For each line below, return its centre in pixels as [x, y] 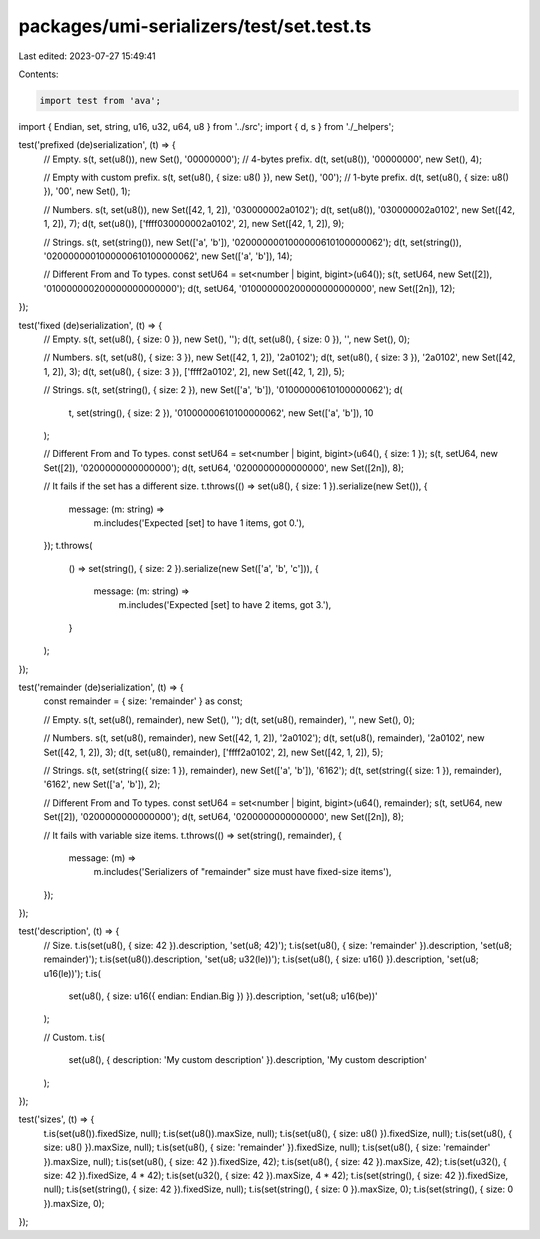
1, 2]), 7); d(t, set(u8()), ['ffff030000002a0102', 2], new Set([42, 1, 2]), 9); [194, 224]
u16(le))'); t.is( [72, 973]
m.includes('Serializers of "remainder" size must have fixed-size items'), [242, 872]
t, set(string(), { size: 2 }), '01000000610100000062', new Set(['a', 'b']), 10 [221, 412]
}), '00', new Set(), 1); [87, 191]
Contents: [38, 74]
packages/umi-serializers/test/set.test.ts [195, 26]
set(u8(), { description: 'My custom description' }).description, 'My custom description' [248, 1060]
